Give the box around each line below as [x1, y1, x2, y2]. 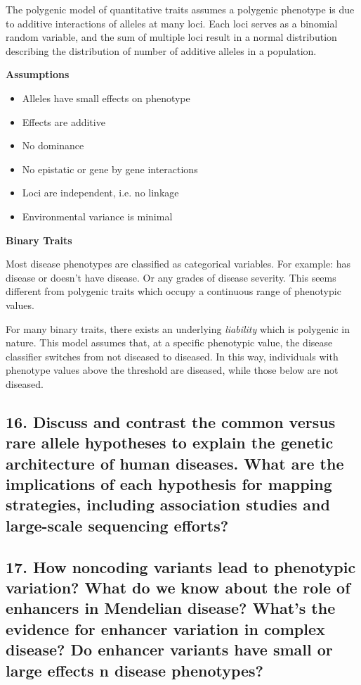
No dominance [22, 138, 84, 153]
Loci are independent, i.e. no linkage [22, 185, 179, 200]
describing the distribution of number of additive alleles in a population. [6, 43, 317, 58]
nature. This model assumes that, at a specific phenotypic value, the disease [6, 335, 333, 350]
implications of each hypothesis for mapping [6, 473, 332, 495]
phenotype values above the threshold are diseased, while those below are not [6, 363, 339, 377]
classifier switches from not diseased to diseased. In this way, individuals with [6, 348, 339, 363]
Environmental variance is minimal [22, 208, 173, 223]
